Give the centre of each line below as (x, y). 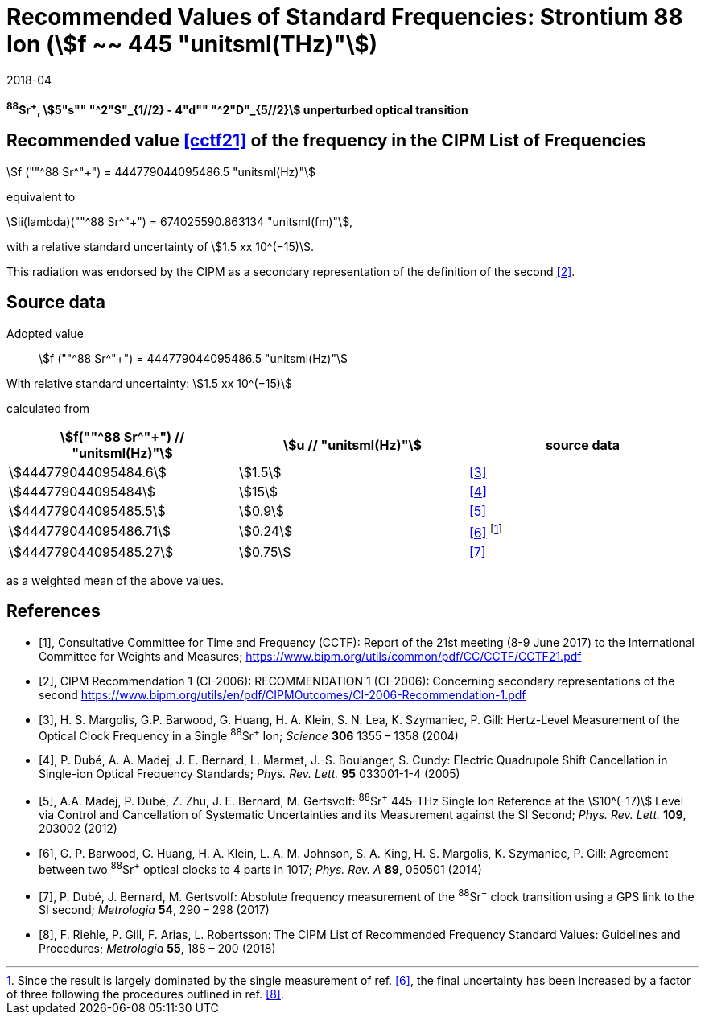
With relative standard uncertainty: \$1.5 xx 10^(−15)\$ (149, 383)
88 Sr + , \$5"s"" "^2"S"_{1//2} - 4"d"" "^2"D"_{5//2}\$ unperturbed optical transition (237, 109)
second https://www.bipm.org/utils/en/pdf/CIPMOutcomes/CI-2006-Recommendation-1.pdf (282, 694)
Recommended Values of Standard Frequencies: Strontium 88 (345, 17)
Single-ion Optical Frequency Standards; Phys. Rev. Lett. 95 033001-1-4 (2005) (249, 774)
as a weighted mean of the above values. (115, 580)
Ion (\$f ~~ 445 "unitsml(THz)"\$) (192, 44)
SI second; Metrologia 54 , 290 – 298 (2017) (154, 910)
